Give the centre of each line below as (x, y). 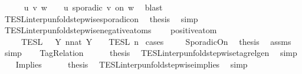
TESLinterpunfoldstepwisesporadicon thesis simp (101, 18)
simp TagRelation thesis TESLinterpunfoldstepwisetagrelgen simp (151, 53)
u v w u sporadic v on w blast (93, 7)
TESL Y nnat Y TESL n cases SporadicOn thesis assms (156, 41)
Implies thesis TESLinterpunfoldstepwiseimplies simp (132, 64)
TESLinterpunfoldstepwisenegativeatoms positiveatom (111, 30)
